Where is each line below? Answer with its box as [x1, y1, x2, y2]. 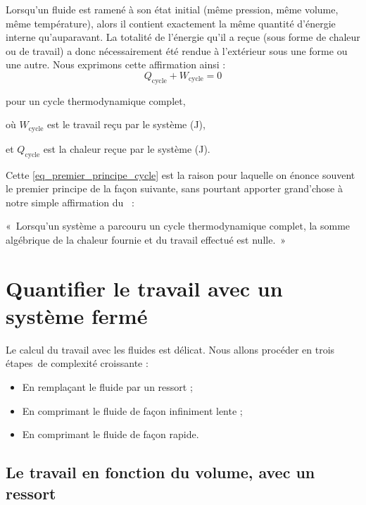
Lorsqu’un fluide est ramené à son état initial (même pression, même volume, [6, 2, 339, 16]
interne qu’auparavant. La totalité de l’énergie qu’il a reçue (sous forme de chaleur [6, 30, 360, 44]
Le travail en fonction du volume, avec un [6, 461, 315, 483]
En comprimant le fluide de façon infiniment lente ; [22, 403, 243, 418]
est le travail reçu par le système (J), [47, 117, 206, 132]
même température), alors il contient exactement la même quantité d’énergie [6, 15, 336, 30]
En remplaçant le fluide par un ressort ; [22, 380, 193, 394]
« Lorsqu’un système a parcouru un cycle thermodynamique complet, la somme [6, 218, 351, 233]
